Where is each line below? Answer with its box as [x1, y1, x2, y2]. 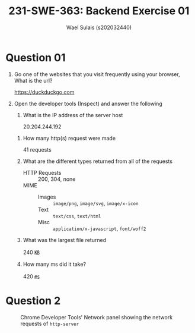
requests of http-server [20, 320, 79, 327]
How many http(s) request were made [23, 134, 116, 142]
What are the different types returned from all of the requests [23, 158, 173, 165]
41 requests [23, 146, 52, 153]
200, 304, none [37, 175, 76, 183]
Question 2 [5, 294, 61, 307]
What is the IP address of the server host [23, 111, 123, 118]
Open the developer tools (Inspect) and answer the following [14, 100, 162, 107]
